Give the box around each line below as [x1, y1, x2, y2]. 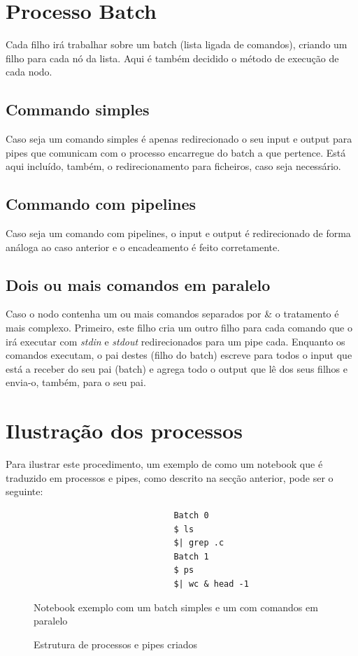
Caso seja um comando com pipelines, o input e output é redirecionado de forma [6, 226, 351, 241]
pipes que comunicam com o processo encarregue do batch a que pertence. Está [6, 145, 346, 159]
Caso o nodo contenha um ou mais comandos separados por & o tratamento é [6, 306, 339, 321]
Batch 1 [173, 551, 209, 562]
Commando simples [6, 99, 150, 120]
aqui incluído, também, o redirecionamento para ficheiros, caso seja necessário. [6, 159, 341, 173]
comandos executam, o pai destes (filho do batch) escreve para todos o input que [6, 348, 352, 362]
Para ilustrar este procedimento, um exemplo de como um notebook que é [6, 457, 323, 471]
